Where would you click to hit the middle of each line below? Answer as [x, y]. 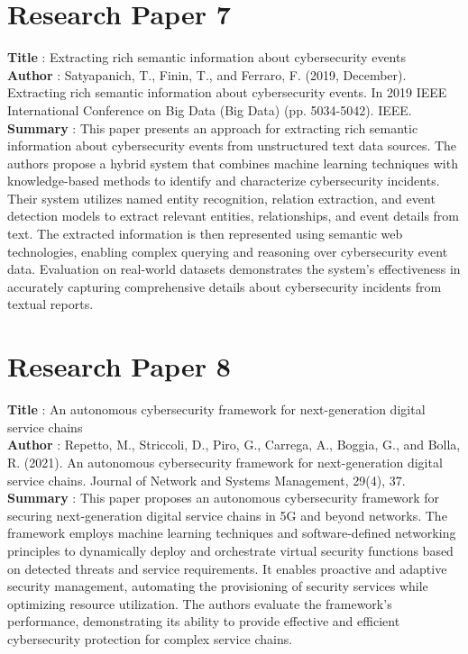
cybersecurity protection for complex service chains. [150, 638]
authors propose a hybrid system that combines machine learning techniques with [233, 163]
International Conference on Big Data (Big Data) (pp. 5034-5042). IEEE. [210, 109]
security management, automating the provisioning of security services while [218, 586]
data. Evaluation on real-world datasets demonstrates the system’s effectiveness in [234, 269]
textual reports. [50, 304]
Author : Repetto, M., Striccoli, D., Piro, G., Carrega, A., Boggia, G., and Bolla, [234, 445]
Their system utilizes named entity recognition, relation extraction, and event [221, 198]
